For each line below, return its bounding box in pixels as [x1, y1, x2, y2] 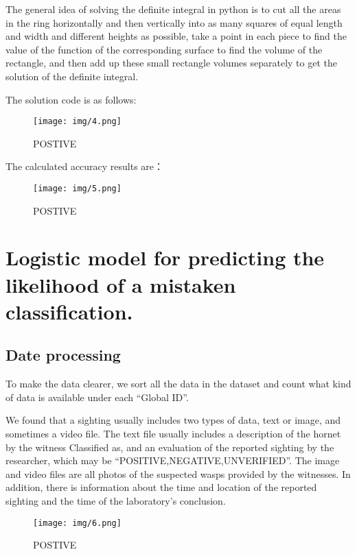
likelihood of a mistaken [5, 270, 236, 298]
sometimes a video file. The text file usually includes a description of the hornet [5, 426, 341, 440]
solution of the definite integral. [5, 69, 139, 83]
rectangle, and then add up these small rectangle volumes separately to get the [5, 56, 337, 70]
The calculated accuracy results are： [5, 159, 164, 173]
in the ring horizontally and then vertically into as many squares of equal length [5, 15, 343, 29]
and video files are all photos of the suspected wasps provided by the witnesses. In [5, 466, 351, 481]
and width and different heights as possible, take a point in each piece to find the [5, 29, 347, 43]
